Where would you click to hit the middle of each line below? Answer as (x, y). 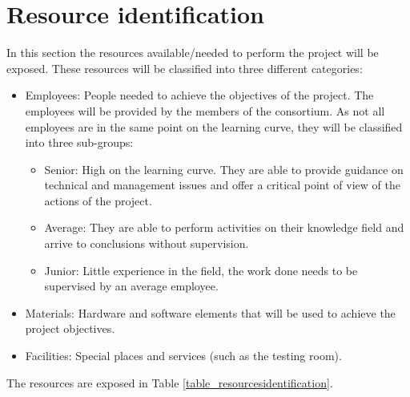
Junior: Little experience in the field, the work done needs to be (201, 270)
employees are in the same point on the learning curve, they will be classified (214, 126)
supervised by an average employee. (131, 286)
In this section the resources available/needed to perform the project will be (193, 53)
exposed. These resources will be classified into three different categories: (185, 68)
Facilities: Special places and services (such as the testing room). (183, 356)
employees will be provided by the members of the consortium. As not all (205, 110)
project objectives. (70, 328)
